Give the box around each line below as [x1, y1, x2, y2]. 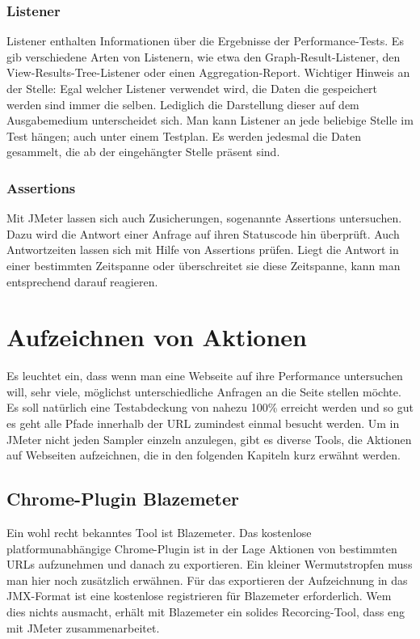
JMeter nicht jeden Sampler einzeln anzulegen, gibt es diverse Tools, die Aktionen [6, 430, 412, 447]
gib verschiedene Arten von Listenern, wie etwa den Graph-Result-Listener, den [6, 48, 401, 65]
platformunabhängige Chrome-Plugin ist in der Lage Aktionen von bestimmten [6, 540, 397, 556]
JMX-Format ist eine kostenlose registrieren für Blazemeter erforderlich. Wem [6, 587, 392, 604]
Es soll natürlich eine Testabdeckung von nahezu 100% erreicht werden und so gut [6, 399, 414, 416]
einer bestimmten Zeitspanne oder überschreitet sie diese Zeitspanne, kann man [6, 256, 401, 273]
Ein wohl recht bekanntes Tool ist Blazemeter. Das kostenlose [6, 524, 312, 541]
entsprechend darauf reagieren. [6, 273, 158, 290]
